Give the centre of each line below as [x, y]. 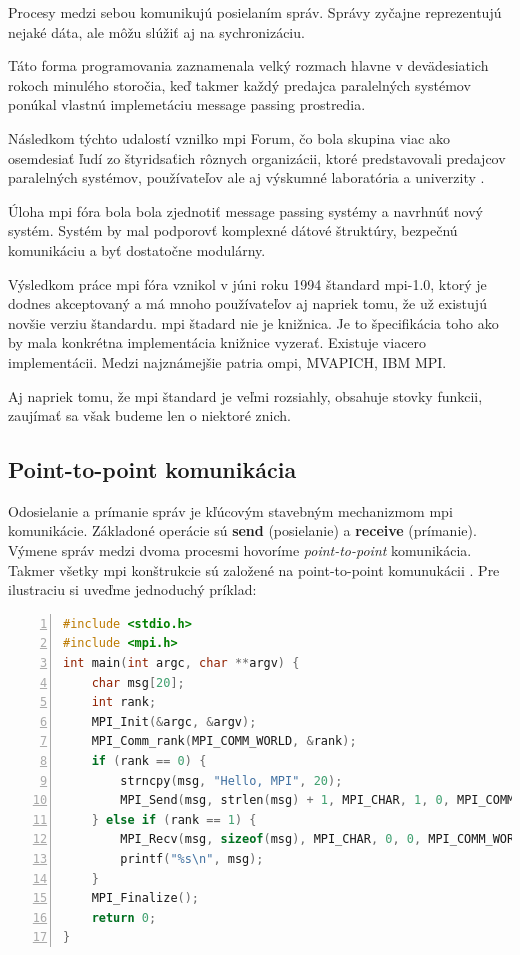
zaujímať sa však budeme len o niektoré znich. [149, 415]
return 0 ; [124, 917]
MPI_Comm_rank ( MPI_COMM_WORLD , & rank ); [224, 741]
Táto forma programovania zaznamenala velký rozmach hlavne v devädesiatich [248, 65]
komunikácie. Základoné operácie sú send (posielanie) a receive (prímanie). [242, 530]
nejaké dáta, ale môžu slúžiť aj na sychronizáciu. [156, 31]
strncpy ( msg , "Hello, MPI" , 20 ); [231, 780]
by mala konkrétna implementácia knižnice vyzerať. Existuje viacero [217, 342]
